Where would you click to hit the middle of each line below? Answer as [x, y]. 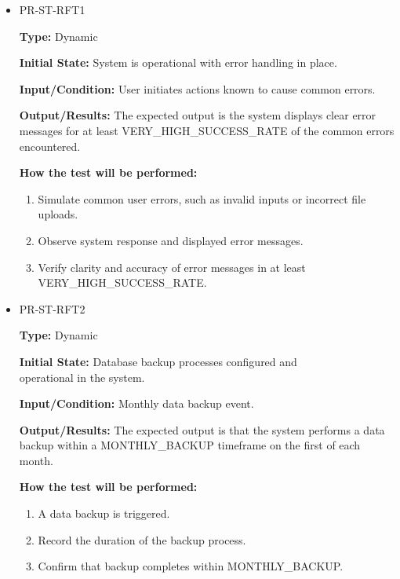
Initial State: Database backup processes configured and [158, 361]
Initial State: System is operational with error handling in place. [178, 62]
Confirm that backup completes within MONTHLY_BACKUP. [191, 566]
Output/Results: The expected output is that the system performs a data [202, 429]
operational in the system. [82, 377]
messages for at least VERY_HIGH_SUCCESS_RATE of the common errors [207, 130]
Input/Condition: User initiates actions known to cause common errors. [197, 88]
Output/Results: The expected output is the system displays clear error [198, 115]
